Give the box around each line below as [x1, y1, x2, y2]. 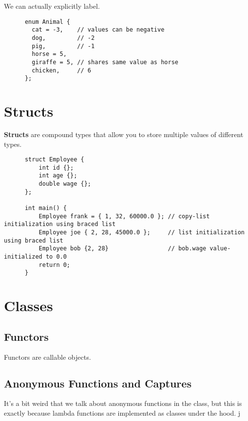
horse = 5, [32, 51, 67, 58]
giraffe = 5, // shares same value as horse [32, 58, 178, 66]
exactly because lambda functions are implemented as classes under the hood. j [4, 407, 241, 418]
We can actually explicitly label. [4, 1, 100, 11]
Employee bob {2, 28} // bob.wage [38, 245, 207, 252]
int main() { [24, 205, 67, 212]
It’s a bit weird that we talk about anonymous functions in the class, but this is [4, 398, 242, 408]
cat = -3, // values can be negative [32, 26, 165, 34]
